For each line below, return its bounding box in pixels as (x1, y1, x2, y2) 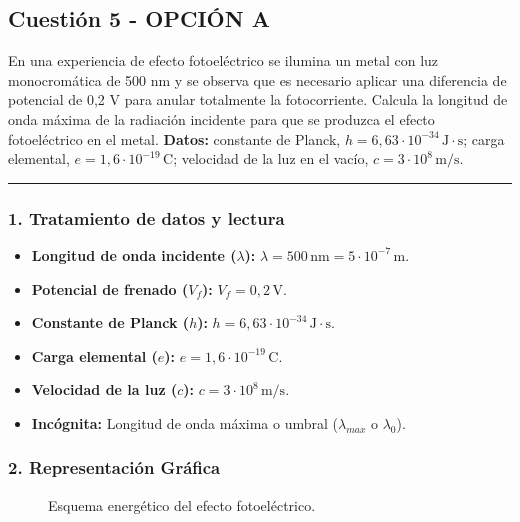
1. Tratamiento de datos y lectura (8, 205, 285, 230)
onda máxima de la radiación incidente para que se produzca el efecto (8, 108, 435, 129)
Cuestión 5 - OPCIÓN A (8, 3, 270, 34)
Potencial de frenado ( (31, 278, 189, 299)
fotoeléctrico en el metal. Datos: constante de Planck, (8, 128, 341, 149)
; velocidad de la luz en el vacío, (173, 148, 369, 169)
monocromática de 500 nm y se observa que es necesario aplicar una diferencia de (8, 69, 507, 90)
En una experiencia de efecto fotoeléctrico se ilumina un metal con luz (8, 50, 439, 71)
